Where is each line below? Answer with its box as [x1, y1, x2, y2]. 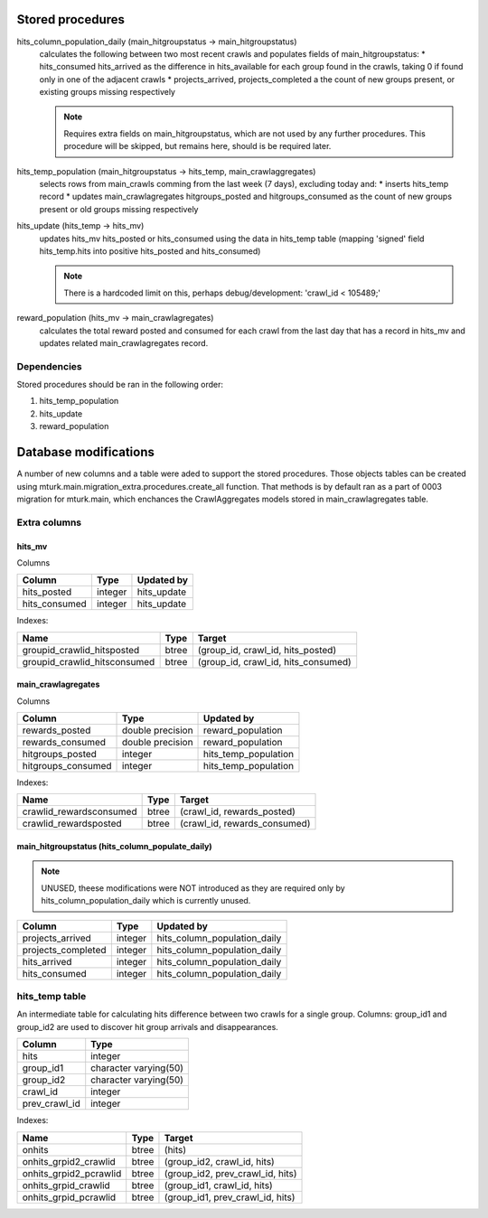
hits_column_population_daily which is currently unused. [41, 895, 251, 906]
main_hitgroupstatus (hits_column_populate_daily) [16, 841, 212, 852]
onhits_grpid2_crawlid [22, 1155, 117, 1167]
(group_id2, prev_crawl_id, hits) [164, 1166, 297, 1179]
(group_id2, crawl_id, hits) [164, 1155, 275, 1167]
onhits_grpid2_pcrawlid [22, 1166, 122, 1179]
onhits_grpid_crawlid [22, 1179, 110, 1192]
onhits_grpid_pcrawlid [22, 1191, 117, 1204]
